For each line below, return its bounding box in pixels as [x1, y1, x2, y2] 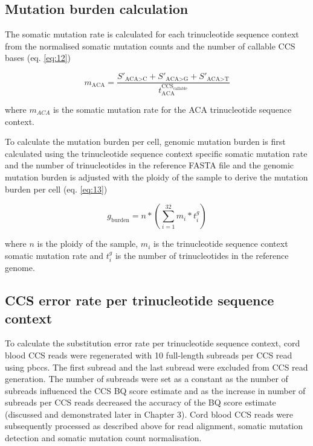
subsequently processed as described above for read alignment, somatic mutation [5, 419, 303, 432]
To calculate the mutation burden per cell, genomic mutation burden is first [5, 135, 286, 148]
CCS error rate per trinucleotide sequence [5, 291, 274, 310]
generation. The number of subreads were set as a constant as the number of [5, 372, 288, 385]
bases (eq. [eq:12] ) [5, 51, 71, 64]
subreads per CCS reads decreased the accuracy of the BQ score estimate [5, 396, 276, 409]
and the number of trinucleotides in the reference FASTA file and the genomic [5, 159, 294, 171]
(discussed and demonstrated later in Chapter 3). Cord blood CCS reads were [5, 407, 294, 420]
